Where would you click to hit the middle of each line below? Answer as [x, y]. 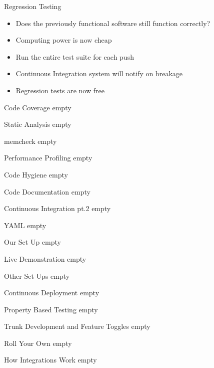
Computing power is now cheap [64, 40]
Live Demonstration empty [45, 258]
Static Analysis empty [38, 124]
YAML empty [25, 225]
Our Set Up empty [32, 242]
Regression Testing [33, 6]
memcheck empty [30, 141]
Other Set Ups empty [37, 275]
